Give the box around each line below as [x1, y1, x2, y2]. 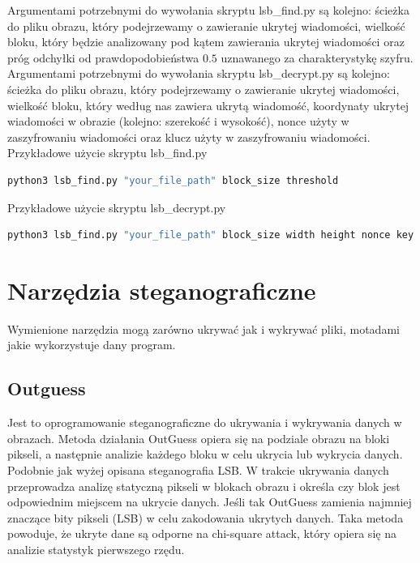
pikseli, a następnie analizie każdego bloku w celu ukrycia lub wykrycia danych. [7, 446, 403, 463]
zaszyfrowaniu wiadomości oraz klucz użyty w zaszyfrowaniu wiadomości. [7, 128, 371, 145]
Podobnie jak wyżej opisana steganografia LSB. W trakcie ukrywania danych [7, 462, 389, 479]
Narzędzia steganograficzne [7, 273, 316, 306]
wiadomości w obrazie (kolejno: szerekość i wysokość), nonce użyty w [7, 113, 349, 130]
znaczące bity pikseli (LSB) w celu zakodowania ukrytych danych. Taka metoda [7, 509, 404, 526]
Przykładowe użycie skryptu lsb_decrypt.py [7, 198, 226, 215]
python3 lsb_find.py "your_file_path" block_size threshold [7, 174, 339, 186]
